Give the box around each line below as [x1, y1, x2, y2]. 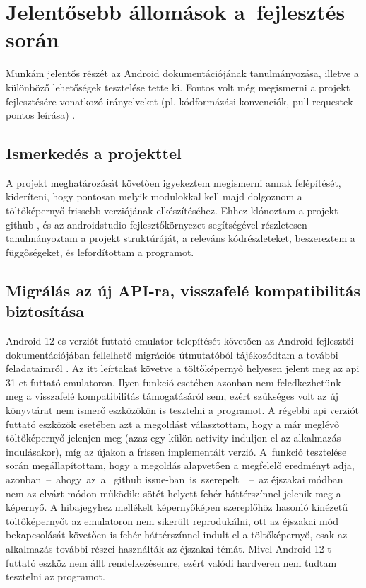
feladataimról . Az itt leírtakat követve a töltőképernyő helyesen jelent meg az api [6, 361, 360, 376]
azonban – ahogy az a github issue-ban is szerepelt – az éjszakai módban [6, 471, 343, 486]
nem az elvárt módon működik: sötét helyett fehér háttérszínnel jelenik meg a [6, 485, 341, 500]
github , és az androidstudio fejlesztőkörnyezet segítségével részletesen [6, 217, 307, 231]
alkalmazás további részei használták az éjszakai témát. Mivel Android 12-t [6, 541, 331, 555]
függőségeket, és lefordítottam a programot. [6, 244, 194, 259]
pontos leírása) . [6, 108, 76, 122]
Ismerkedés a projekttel [6, 142, 182, 164]
